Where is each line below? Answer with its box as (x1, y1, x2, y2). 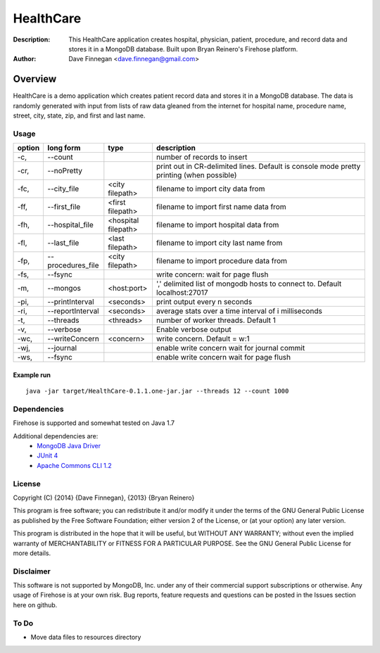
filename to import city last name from (156, 238, 283, 248)
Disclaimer (13, 566, 51, 576)
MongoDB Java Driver (37, 442, 101, 450)
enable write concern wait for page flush (156, 353, 291, 362)
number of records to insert (156, 152, 248, 162)
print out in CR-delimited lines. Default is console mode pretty (156, 162, 361, 172)
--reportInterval (47, 306, 99, 316)
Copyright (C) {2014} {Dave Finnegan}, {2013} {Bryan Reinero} (13, 493, 195, 502)
